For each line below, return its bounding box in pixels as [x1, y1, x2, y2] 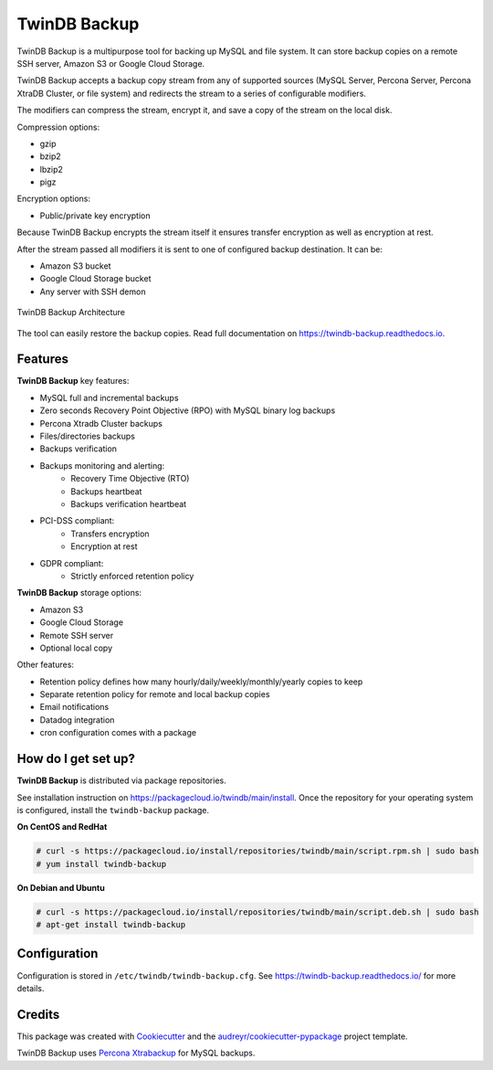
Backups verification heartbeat [70, 499, 187, 509]
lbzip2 [39, 164, 63, 175]
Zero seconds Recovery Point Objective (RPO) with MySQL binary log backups [39, 405, 336, 416]
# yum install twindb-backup [36, 859, 167, 869]
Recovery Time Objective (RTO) [70, 473, 190, 484]
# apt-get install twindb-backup [36, 919, 186, 930]
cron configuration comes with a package [39, 727, 196, 738]
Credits [16, 1006, 60, 1022]
